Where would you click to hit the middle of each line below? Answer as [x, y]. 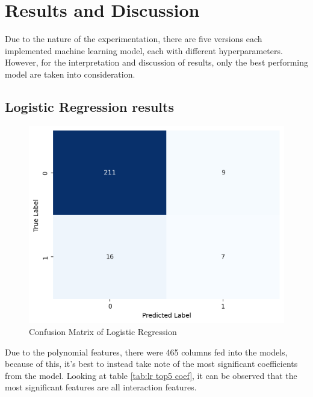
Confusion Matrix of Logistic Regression [103, 331]
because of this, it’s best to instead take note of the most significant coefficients [151, 364]
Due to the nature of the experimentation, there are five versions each [134, 39]
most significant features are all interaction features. [101, 387]
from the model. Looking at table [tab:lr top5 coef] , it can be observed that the [151, 375]
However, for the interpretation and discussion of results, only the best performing [156, 62]
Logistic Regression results [89, 106]
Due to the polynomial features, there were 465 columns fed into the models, [146, 352]
